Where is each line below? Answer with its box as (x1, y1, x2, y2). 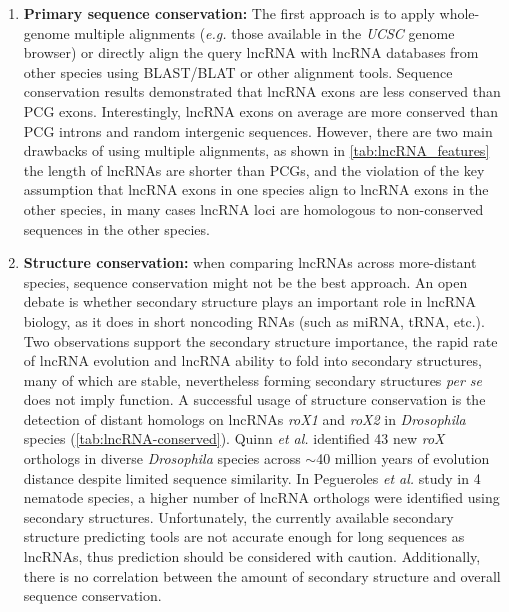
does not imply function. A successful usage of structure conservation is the (23, 389, 486, 410)
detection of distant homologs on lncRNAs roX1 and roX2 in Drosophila (23, 408, 466, 429)
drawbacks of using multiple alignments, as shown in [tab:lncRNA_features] (23, 140, 490, 161)
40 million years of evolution (316, 448, 490, 469)
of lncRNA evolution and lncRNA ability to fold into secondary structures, (23, 350, 482, 371)
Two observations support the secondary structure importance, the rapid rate (23, 330, 498, 351)
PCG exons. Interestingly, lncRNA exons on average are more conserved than (23, 100, 499, 121)
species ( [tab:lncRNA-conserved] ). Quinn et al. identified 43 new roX (23, 428, 445, 449)
